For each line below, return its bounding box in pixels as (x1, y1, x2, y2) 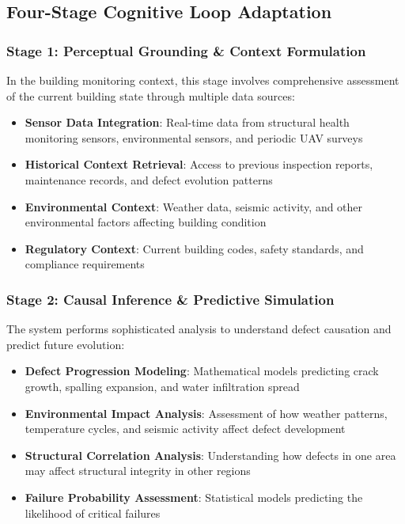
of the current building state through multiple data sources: (6, 87, 295, 104)
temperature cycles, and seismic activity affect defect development (25, 420, 346, 437)
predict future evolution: (6, 336, 125, 352)
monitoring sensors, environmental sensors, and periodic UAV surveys (25, 129, 363, 146)
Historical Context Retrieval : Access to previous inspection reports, (25, 156, 373, 173)
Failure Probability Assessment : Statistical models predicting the (25, 488, 363, 505)
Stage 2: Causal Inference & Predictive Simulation (6, 289, 335, 309)
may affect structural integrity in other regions (25, 462, 251, 479)
